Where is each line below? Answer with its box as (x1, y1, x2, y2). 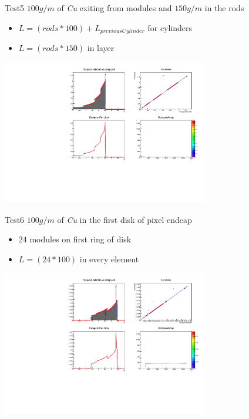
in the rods (204, 2, 244, 13)
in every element (79, 252, 139, 265)
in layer (87, 42, 115, 54)
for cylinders (147, 21, 193, 33)
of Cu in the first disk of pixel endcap (57, 213, 192, 225)
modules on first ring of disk (29, 233, 132, 245)
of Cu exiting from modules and (57, 2, 172, 13)
